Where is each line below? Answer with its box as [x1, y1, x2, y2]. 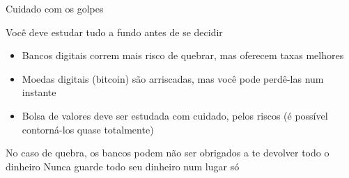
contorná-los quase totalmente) [22, 122, 154, 136]
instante [22, 85, 56, 99]
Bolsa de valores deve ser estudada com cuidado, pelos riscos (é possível [22, 108, 328, 122]
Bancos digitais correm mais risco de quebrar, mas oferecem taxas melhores [22, 48, 344, 63]
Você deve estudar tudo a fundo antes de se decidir [6, 24, 223, 39]
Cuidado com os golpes [6, 1, 104, 15]
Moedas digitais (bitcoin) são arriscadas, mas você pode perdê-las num [22, 71, 324, 86]
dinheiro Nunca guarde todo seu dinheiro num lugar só [6, 159, 240, 173]
